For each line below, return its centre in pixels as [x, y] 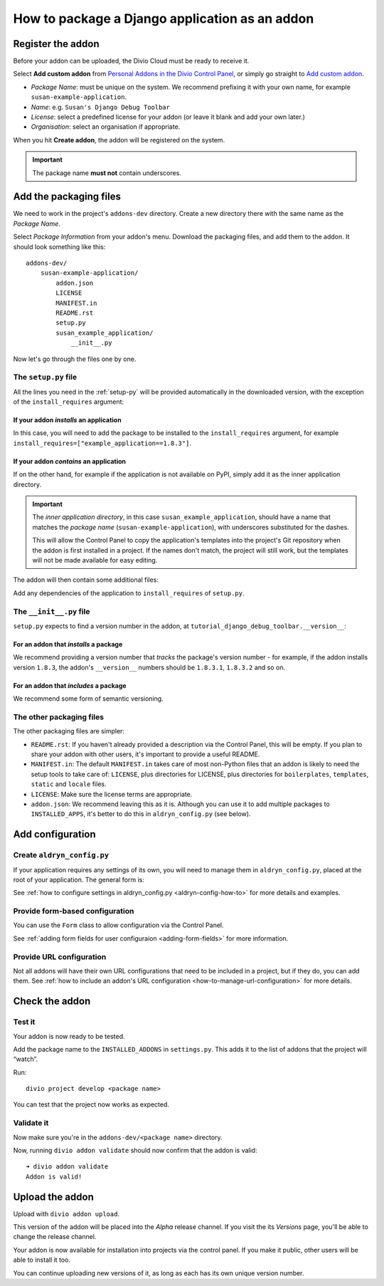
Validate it [31, 1123]
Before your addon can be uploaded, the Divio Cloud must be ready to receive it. [131, 61]
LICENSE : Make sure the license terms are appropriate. [112, 794]
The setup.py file [45, 377]
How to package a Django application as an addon [164, 19]
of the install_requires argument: [69, 402]
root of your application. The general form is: [79, 879]
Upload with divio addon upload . [66, 1213]
